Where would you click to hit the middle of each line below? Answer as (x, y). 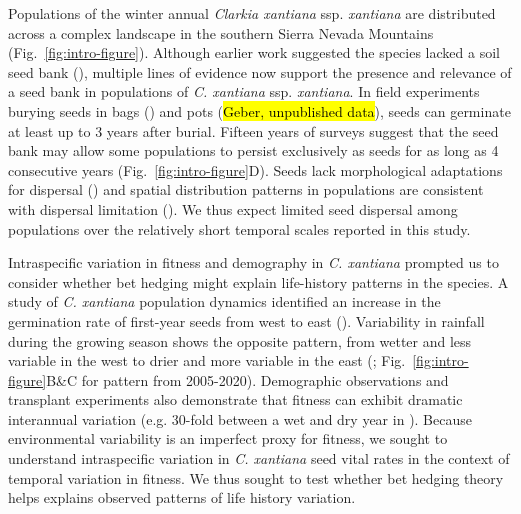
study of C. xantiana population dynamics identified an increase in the (224, 301)
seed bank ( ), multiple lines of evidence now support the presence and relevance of (260, 71)
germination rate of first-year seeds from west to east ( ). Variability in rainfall (246, 320)
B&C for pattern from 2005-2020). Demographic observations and (247, 379)
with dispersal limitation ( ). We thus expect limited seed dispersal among (233, 208)
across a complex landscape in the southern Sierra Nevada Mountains (221, 32)
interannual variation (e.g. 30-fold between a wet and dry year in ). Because (240, 418)
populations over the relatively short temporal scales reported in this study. (239, 228)
